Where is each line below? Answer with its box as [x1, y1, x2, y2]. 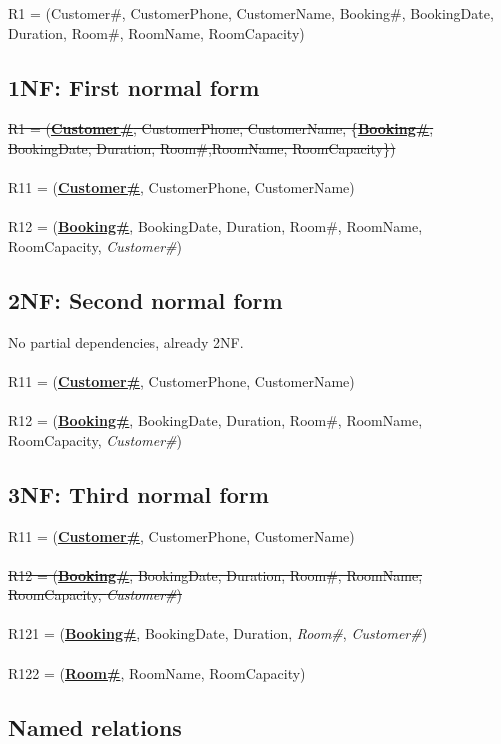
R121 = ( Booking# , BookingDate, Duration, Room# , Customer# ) [8, 623, 428, 644]
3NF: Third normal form [8, 478, 269, 509]
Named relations [8, 711, 182, 742]
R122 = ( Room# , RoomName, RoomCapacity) [8, 662, 306, 683]
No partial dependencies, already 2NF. [8, 331, 244, 352]
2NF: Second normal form [8, 284, 283, 315]
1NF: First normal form [8, 71, 260, 102]
